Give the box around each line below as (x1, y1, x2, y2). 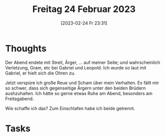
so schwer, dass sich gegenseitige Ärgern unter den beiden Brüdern (5, 85, 146, 91)
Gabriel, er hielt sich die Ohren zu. (5, 70, 76, 76)
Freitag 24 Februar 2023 (32, 3, 136, 15)
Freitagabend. (5, 95, 34, 101)
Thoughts (5, 42, 46, 54)
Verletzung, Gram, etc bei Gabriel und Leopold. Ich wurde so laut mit (5, 64, 146, 70)
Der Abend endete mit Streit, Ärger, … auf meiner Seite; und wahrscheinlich (5, 59, 160, 65)
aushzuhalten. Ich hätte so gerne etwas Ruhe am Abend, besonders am (5, 90, 152, 96)
